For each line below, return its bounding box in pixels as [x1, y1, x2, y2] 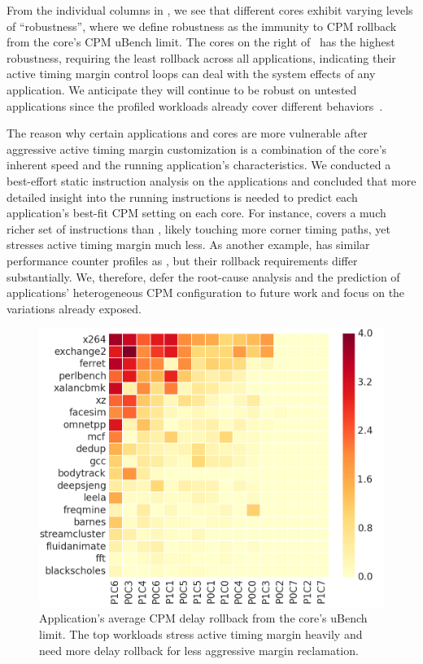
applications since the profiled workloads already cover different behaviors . [7, 97, 383, 114]
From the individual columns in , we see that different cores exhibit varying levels [7, 2, 413, 18]
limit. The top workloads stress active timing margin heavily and [39, 626, 363, 643]
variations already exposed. [7, 299, 142, 317]
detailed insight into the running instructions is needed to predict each [7, 188, 358, 205]
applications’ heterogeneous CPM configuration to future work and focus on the [7, 284, 405, 301]
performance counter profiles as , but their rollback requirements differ [7, 251, 358, 269]
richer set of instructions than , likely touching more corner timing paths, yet [7, 220, 390, 237]
